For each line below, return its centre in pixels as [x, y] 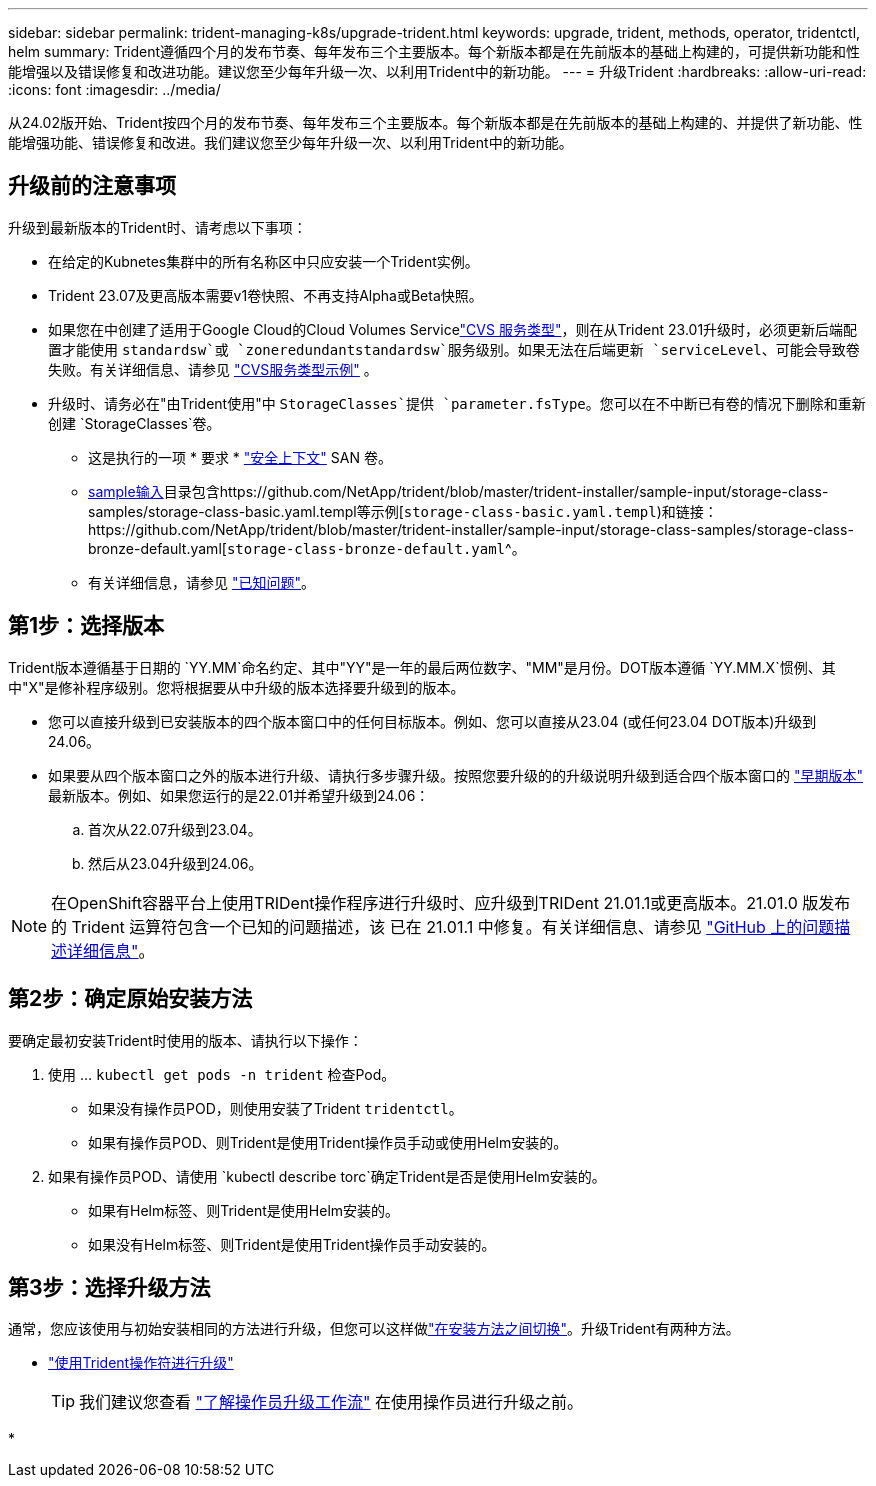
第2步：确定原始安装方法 [130, 999]
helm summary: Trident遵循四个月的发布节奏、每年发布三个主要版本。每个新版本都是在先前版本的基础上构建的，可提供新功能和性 [434, 51]
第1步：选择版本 [86, 626]
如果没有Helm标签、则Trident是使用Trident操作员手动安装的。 [292, 1244]
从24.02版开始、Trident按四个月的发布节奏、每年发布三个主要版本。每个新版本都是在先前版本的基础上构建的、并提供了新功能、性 [435, 122]
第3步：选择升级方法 [109, 1287]
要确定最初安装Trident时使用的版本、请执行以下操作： [185, 1040]
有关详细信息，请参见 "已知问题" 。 [201, 582]
